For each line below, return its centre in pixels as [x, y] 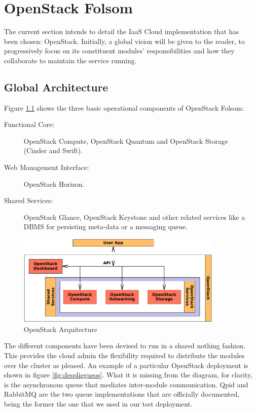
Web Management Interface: [47, 167]
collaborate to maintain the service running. [70, 60]
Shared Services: [29, 200]
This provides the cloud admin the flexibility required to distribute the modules [124, 355]
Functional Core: [29, 124]
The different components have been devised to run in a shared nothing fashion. [125, 346]
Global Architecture [56, 87]
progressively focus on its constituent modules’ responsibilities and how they [119, 51]
